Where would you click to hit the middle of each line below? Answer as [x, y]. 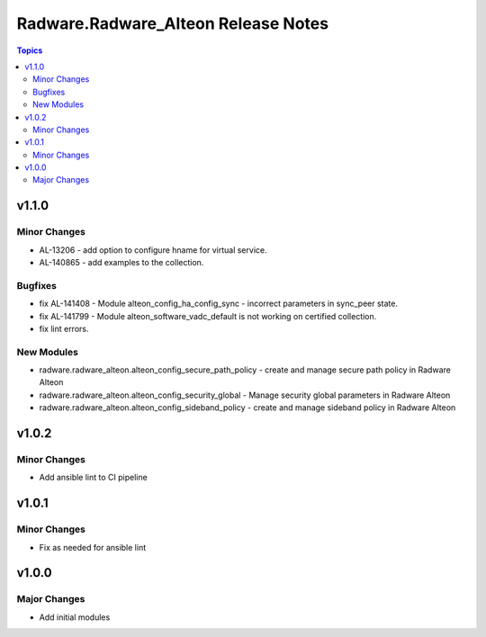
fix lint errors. [64, 328]
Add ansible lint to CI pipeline [93, 478]
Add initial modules [75, 617]
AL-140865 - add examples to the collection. [121, 262]
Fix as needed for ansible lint [93, 547]
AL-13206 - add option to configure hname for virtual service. [153, 250]
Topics [30, 50]
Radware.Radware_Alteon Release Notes [172, 23]
